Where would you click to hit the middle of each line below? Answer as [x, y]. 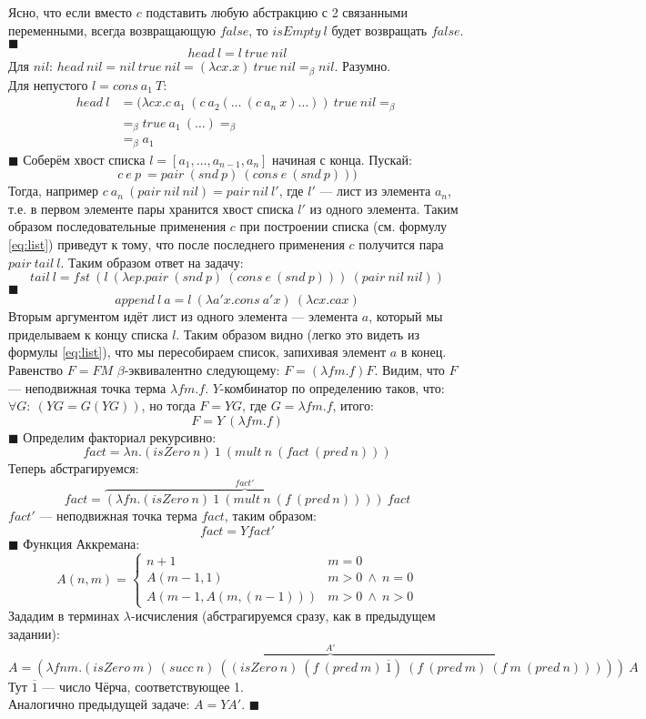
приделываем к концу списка [88, 334]
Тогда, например [54, 191]
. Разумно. [363, 66]
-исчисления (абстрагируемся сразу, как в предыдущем [283, 616]
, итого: [353, 405]
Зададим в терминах [64, 616]
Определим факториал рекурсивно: [120, 436]
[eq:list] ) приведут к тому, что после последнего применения [177, 244]
